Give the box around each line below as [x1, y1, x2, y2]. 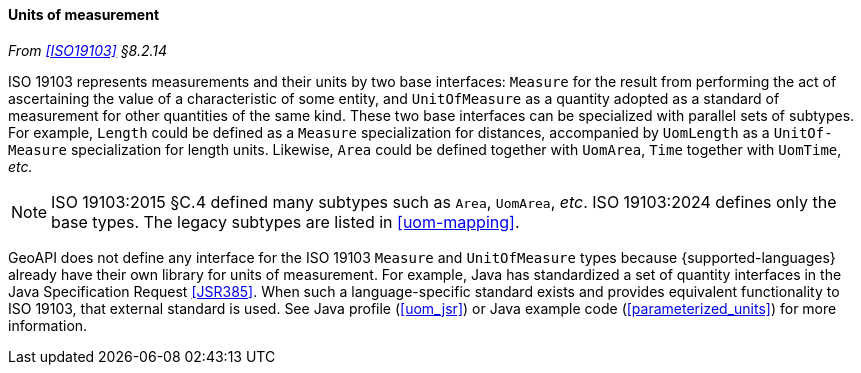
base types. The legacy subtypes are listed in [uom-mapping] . [51, 211, 520, 232]
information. [8, 316, 88, 334]
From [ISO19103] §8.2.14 [8, 41, 168, 59]
